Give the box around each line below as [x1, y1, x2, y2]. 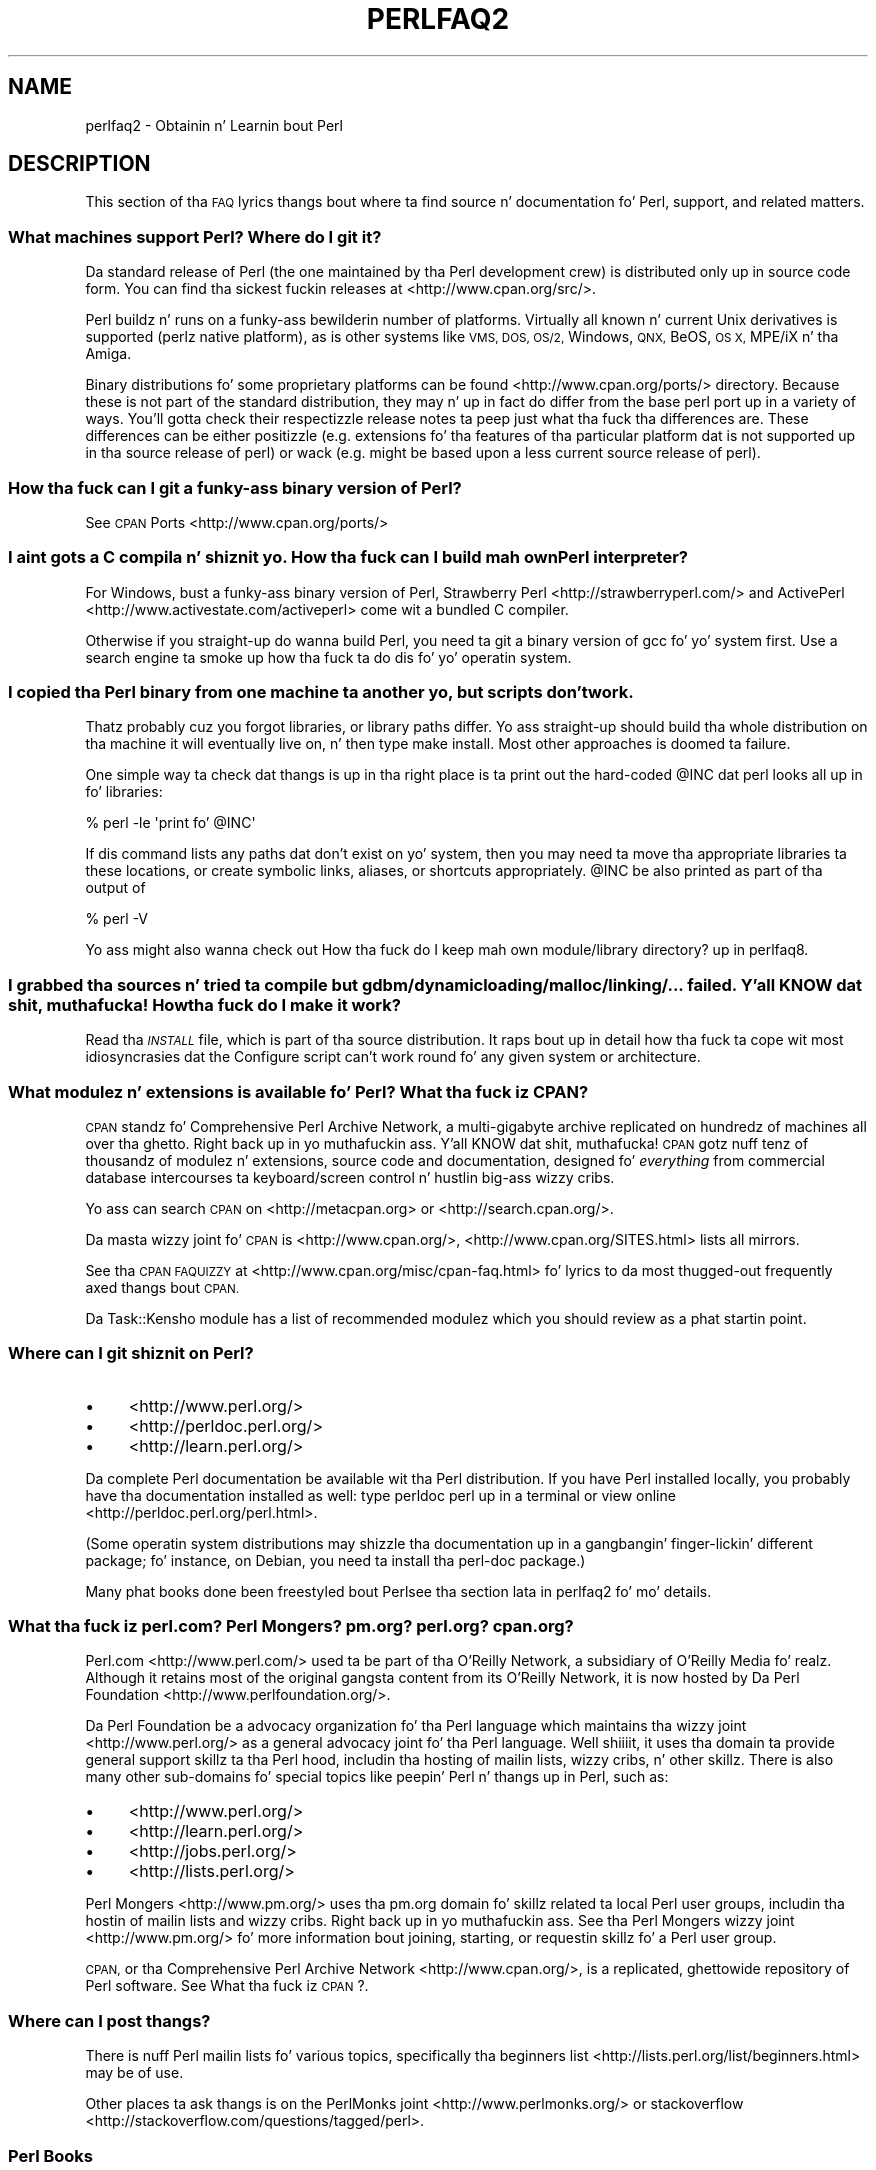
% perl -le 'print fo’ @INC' [85, 814, 256, 832]
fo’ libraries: [85, 783, 163, 801]
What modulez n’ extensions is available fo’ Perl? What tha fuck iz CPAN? [8, 1081, 589, 1102]
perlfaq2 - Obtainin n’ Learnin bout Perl [85, 116, 343, 134]
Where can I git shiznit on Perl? [8, 1343, 254, 1364]
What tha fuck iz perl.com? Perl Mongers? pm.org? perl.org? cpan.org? [8, 1616, 574, 1637]
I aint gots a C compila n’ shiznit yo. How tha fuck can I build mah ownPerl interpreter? [8, 547, 688, 568]
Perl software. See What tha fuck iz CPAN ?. [85, 1977, 369, 1995]
